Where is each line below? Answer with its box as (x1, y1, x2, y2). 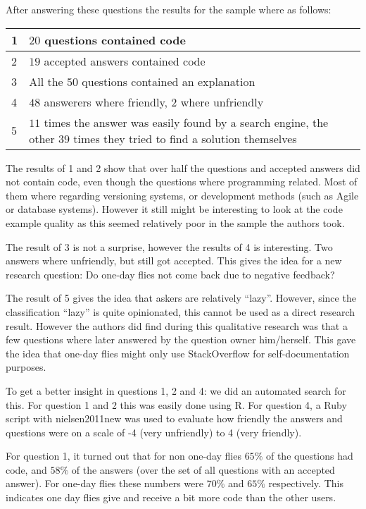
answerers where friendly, (44, 93, 168, 110)
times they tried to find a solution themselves (73, 130, 297, 147)
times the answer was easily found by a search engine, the (44, 114, 329, 130)
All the (29, 73, 63, 90)
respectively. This (268, 476, 343, 491)
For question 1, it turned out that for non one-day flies (6, 448, 241, 463)
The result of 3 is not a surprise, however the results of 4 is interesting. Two (6, 239, 333, 254)
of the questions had (265, 448, 353, 463)
